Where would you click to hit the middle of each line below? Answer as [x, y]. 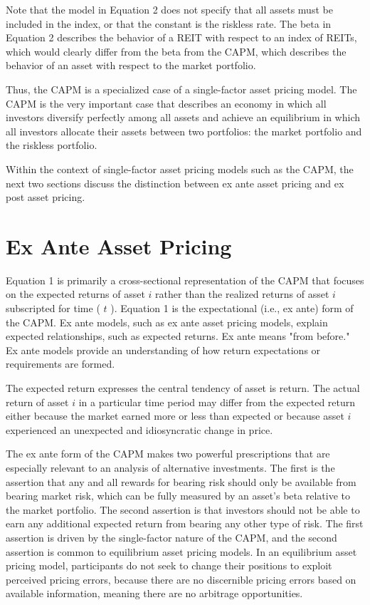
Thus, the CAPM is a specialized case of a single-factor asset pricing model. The [181, 89]
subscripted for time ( [53, 308]
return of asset [37, 402]
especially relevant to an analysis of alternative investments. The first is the [170, 467]
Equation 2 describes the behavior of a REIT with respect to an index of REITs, [181, 37]
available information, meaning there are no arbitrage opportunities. [154, 593]
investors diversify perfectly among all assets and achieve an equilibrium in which [183, 117]
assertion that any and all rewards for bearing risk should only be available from [181, 481]
